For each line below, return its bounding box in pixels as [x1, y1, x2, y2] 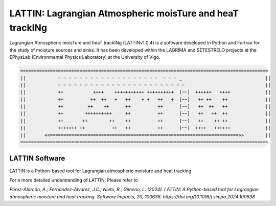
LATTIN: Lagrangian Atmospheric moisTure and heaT [9, 8, 239, 19]
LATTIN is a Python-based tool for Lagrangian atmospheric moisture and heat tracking [9, 168, 192, 174]
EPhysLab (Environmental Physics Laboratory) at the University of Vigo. [9, 54, 160, 60]
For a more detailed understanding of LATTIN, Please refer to [9, 177, 138, 183]
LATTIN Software [9, 154, 65, 163]
